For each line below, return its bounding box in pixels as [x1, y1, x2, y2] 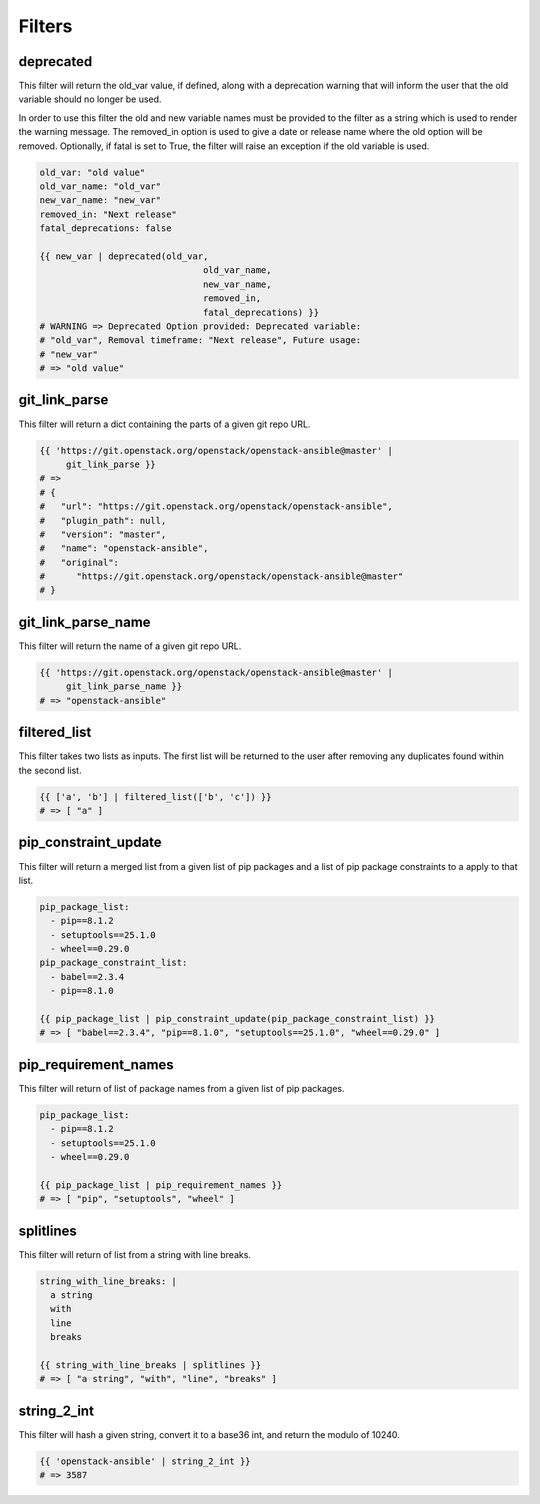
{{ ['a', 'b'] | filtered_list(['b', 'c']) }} [39, 791, 272, 802]
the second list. [18, 764, 82, 776]
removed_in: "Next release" [39, 208, 177, 220]
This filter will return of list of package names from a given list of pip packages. [18, 1082, 345, 1094]
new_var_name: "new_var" [39, 195, 162, 206]
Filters [18, 15, 73, 37]
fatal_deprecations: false [39, 223, 172, 234]
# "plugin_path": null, [39, 515, 167, 526]
